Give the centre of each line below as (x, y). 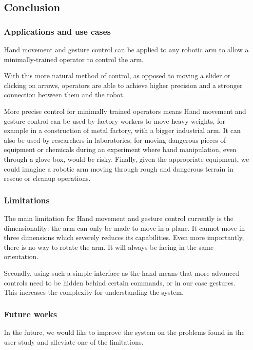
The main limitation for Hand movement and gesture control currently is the (119, 218)
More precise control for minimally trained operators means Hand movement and (125, 111)
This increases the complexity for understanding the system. (94, 292)
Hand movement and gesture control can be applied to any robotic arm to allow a (126, 49)
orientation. (21, 256)
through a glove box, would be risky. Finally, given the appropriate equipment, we (126, 159)
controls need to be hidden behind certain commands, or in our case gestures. (120, 282)
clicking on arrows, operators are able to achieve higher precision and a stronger (123, 85)
